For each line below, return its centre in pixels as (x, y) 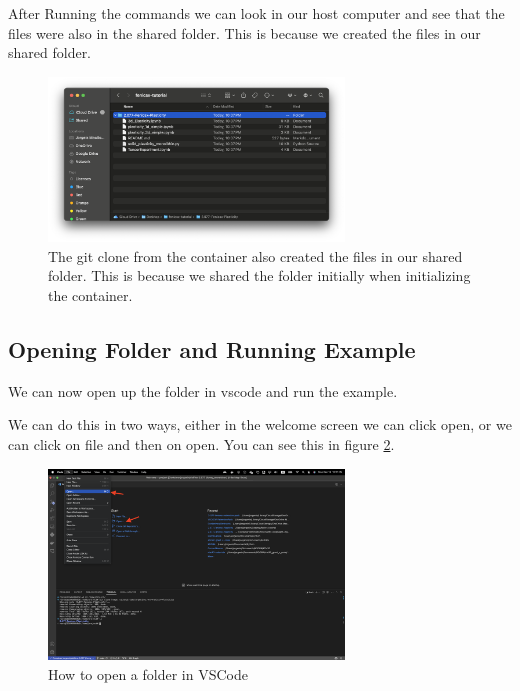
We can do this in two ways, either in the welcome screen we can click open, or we (260, 424)
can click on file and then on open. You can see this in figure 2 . (201, 444)
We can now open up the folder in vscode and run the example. (203, 390)
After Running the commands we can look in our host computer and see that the (256, 13)
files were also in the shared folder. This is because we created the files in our (244, 32)
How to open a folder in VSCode (148, 673)
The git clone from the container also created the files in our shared (255, 255)
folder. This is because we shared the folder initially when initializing (259, 275)
